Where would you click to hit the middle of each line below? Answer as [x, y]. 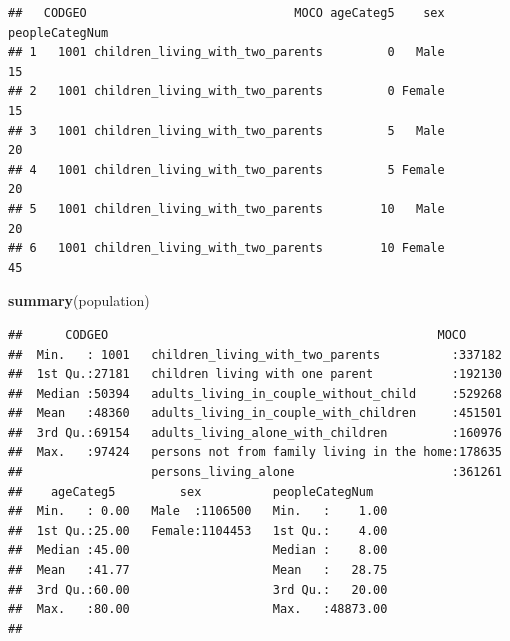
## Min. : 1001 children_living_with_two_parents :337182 [255, 354]
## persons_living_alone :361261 [255, 472]
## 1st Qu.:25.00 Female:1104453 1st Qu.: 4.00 [198, 530]
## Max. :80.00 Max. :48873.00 [198, 609]
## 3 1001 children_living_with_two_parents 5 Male [226, 130]
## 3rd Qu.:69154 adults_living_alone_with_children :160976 [255, 432]
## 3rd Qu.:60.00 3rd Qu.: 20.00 [198, 589]
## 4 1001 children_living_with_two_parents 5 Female [226, 169]
